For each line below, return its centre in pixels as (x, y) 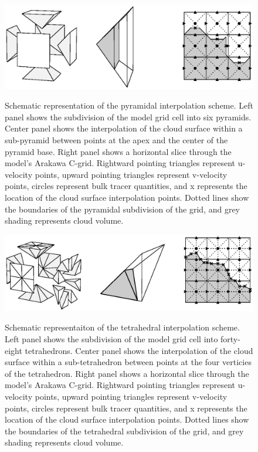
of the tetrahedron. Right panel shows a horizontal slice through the (127, 373)
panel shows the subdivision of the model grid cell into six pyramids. (128, 117)
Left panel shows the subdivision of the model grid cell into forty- (123, 339)
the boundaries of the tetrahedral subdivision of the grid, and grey (124, 431)
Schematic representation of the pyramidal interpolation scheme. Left (129, 105)
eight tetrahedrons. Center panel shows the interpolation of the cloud (129, 350)
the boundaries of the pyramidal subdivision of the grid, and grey (123, 209)
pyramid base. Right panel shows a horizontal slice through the (118, 151)
